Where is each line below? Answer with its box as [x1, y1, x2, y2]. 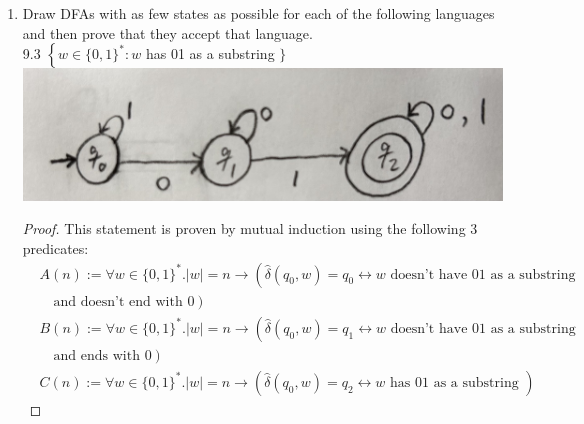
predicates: [22, 238, 89, 259]
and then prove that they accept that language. [22, 22, 313, 43]
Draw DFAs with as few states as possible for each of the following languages [22, 3, 495, 23]
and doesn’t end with [53, 294, 183, 309]
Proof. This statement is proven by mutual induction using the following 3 [22, 218, 478, 239]
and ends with [53, 348, 140, 363]
